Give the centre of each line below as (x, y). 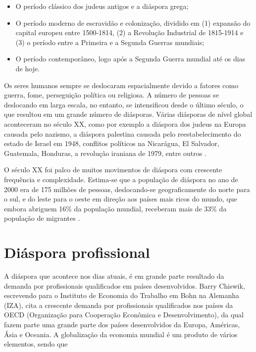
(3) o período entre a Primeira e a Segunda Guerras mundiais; (110, 42)
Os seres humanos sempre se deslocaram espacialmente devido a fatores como (121, 85)
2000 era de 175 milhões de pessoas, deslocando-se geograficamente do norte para (127, 189)
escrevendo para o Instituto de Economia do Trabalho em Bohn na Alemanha (122, 295)
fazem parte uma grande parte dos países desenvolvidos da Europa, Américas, (122, 324)
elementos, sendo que (36, 344)
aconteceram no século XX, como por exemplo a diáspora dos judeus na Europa (125, 124)
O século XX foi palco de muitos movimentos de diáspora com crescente (113, 170)
